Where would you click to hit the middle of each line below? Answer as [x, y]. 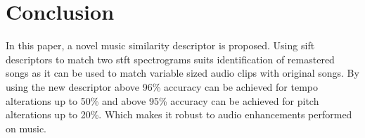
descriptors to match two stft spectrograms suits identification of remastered [170, 59]
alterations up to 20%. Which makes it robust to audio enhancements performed [179, 114]
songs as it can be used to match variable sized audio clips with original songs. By [182, 73]
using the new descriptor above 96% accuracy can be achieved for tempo [162, 86]
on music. [26, 128]
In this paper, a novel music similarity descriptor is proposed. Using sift [160, 45]
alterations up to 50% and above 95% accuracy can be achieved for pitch [162, 100]
